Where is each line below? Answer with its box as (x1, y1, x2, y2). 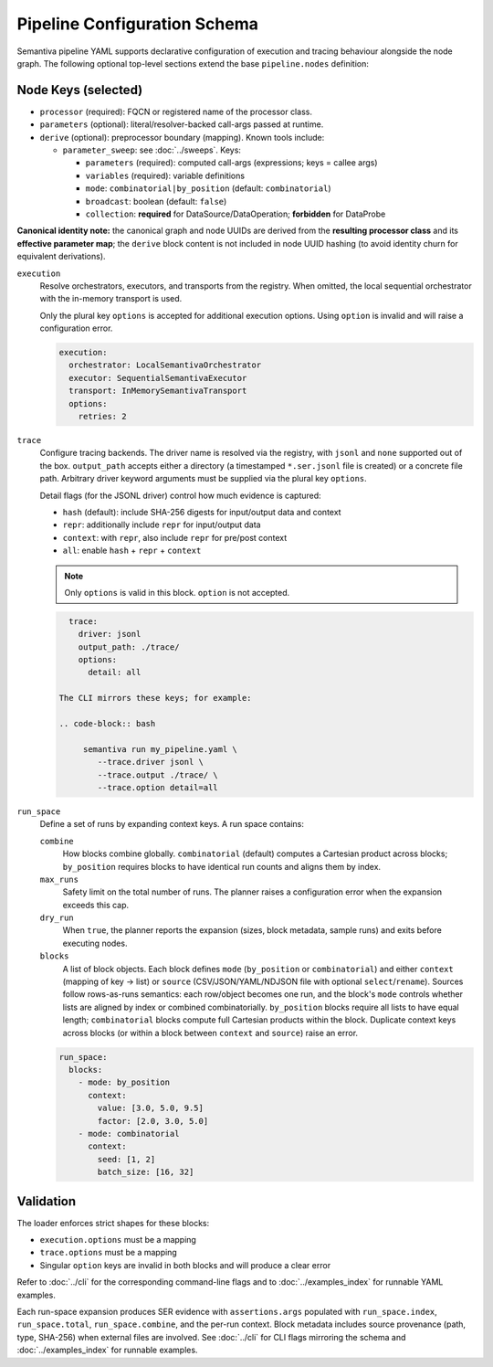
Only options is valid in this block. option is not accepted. (64, 587, 290, 598)
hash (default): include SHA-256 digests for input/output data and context (62, 506, 341, 517)
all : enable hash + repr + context (62, 545, 202, 556)
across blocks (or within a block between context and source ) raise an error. (62, 1027, 359, 1038)
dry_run (39, 913, 75, 923)
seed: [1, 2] (97, 1154, 156, 1164)
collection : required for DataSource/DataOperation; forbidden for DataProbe (85, 208, 386, 219)
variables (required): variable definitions (85, 170, 246, 181)
